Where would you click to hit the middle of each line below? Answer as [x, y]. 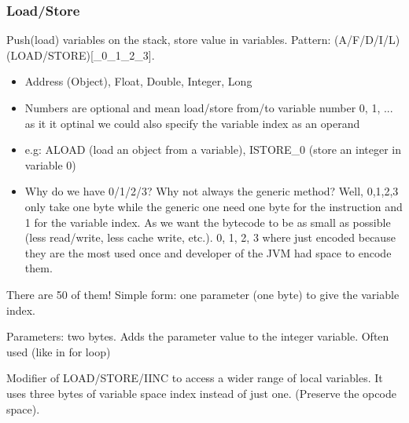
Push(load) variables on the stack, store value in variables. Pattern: [169, 40]
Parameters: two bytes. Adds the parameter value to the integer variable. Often [198, 336]
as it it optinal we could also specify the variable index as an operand [192, 123]
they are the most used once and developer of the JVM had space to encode [208, 252]
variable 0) [50, 164]
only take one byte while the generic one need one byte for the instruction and [214, 206]
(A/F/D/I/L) [367, 40]
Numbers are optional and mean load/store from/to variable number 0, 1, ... [209, 108]
